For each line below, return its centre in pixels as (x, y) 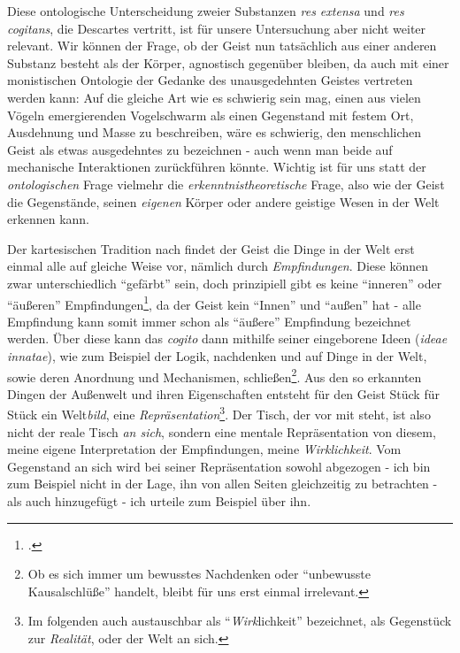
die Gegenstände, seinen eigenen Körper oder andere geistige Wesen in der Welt (223, 201)
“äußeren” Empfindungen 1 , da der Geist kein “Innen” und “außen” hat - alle (214, 303)
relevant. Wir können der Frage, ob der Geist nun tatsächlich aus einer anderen (222, 46)
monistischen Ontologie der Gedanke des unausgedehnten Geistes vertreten (210, 80)
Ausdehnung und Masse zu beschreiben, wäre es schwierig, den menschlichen (215, 132)
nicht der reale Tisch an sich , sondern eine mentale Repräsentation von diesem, (222, 431)
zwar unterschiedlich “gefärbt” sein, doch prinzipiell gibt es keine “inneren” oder (225, 283)
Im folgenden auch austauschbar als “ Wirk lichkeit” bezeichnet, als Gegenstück (240, 621)
